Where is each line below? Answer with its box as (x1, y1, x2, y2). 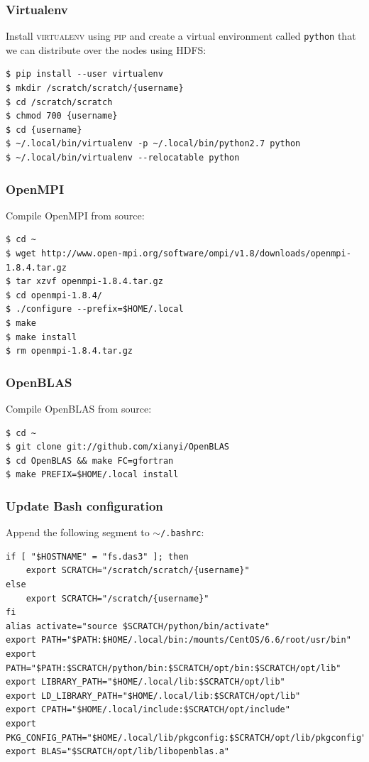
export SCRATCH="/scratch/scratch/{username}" (26, 565, 250, 576)
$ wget (6, 249, 36, 259)
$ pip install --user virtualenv (6, 69, 163, 80)
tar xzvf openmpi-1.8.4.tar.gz (16, 276, 163, 287)
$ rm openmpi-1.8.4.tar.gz (6, 346, 133, 356)
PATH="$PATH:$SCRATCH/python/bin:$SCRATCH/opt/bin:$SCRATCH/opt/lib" (6, 663, 341, 673)
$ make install (6, 332, 77, 342)
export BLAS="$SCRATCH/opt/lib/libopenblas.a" (6, 746, 229, 757)
